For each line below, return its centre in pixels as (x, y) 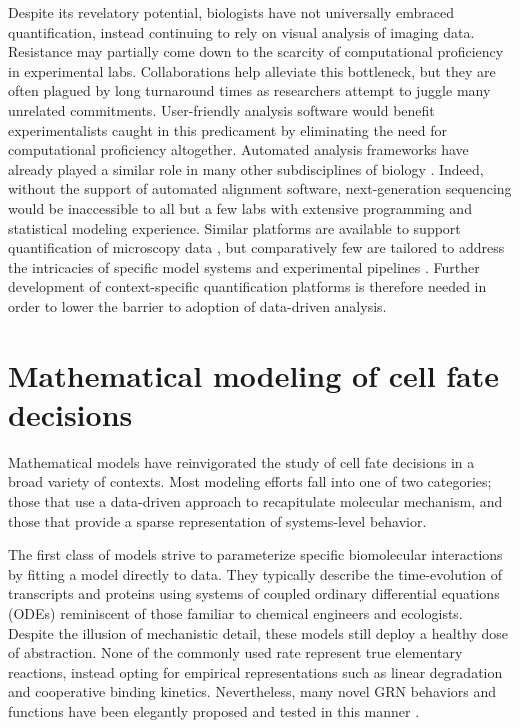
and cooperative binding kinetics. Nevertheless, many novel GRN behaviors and (252, 691)
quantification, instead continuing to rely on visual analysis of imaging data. (241, 31)
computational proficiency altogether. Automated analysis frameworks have (238, 149)
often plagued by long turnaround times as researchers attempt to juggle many (249, 90)
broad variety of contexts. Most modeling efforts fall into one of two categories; (250, 481)
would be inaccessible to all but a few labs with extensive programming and (240, 207)
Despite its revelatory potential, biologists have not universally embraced (231, 12)
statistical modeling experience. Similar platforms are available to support (234, 227)
